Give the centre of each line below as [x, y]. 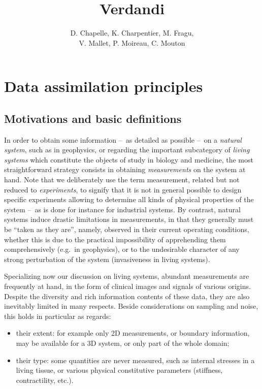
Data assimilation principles [104, 86]
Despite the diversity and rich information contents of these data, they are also [127, 296]
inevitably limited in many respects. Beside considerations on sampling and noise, [131, 306]
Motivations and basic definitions [93, 118]
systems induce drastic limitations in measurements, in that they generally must [129, 219]
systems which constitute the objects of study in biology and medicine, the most [129, 159]
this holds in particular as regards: [58, 316]
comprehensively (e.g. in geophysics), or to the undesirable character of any [122, 249]
